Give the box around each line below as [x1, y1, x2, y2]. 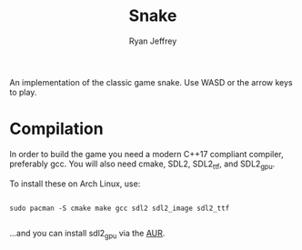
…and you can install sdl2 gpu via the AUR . [9, 227, 166, 241]
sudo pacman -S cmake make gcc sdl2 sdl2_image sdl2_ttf [9, 204, 230, 213]
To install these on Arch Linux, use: [9, 178, 141, 189]
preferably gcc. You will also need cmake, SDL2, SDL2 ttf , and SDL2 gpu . [9, 158, 276, 171]
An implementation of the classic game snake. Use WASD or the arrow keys [9, 76, 293, 87]
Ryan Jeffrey [128, 35, 177, 46]
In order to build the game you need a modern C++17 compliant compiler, [9, 148, 284, 159]
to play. [9, 86, 37, 97]
